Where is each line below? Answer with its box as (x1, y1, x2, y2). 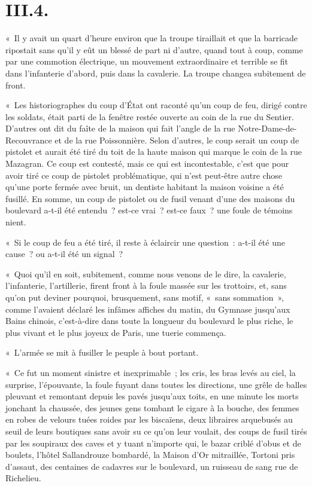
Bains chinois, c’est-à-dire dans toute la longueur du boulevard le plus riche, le (5, 314, 293, 327)
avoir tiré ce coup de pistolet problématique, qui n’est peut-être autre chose (5, 169, 283, 181)
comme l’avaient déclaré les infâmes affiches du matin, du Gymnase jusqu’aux (5, 302, 290, 315)
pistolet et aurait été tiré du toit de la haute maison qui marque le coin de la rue (5, 145, 302, 158)
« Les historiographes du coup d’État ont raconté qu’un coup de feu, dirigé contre (5, 99, 307, 111)
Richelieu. (5, 472, 41, 484)
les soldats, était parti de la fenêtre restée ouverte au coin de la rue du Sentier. (5, 110, 294, 123)
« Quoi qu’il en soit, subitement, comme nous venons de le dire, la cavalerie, (5, 267, 286, 280)
